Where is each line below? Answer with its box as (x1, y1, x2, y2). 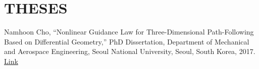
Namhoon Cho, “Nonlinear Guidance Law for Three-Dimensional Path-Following (4, 26, 254, 37)
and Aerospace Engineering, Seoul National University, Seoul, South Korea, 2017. (4, 46, 255, 56)
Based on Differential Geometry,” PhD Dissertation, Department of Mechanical (4, 36, 249, 46)
